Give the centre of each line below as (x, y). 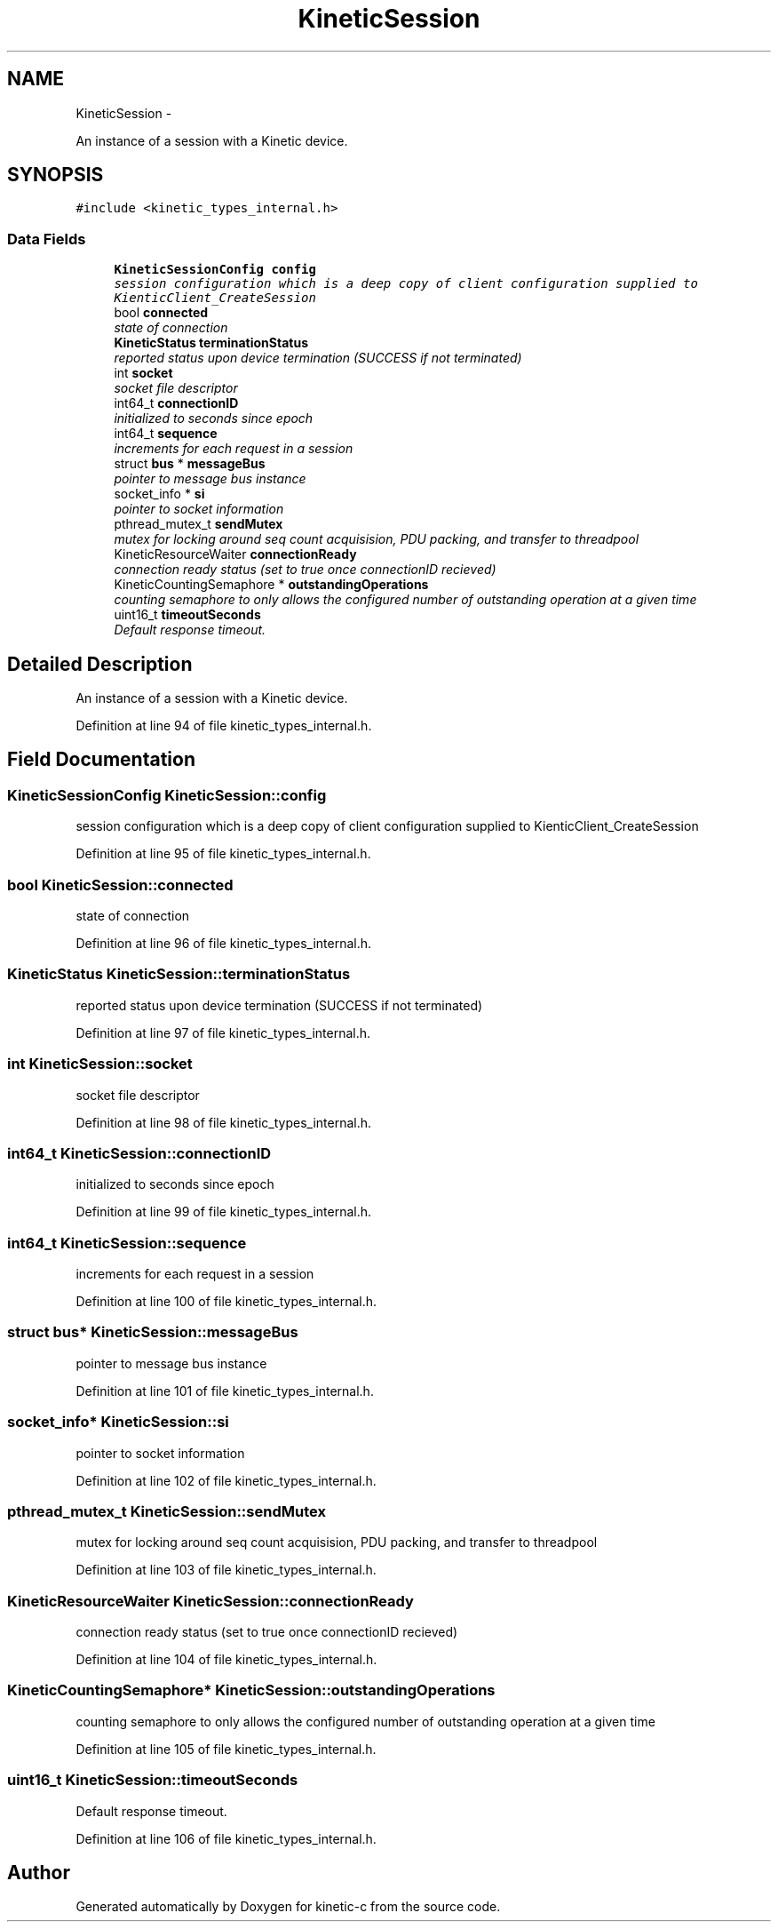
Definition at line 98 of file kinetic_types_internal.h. (224, 1122)
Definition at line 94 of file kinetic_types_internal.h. (224, 726)
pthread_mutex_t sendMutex (198, 524)
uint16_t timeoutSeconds (187, 615)
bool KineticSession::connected (120, 885)
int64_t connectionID (176, 403)
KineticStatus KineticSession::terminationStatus (179, 974)
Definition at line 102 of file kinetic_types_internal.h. (226, 1480)
